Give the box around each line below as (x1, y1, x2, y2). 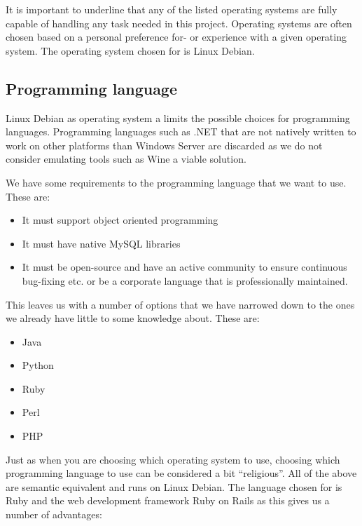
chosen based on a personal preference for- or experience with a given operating (6, 29, 347, 44)
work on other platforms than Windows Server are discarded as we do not (6, 137, 323, 152)
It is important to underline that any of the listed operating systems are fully (6, 2, 337, 16)
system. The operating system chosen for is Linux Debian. (6, 43, 255, 58)
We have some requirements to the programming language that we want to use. (6, 175, 347, 189)
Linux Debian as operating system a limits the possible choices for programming (6, 110, 350, 125)
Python (22, 358, 54, 372)
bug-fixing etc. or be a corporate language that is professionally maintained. (22, 273, 348, 288)
